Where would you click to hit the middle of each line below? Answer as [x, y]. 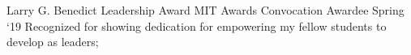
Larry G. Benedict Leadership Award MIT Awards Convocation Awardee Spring [205, 10]
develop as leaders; [53, 42]
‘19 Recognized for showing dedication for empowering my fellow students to [197, 25]
